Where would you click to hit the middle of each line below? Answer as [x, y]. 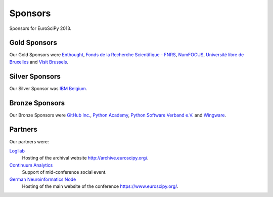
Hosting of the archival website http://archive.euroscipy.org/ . [85, 158]
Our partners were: [29, 141]
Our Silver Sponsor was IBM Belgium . [48, 88]
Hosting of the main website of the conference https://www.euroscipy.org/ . [100, 186]
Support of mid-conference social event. [64, 172]
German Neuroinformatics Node [43, 179]
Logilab [17, 151]
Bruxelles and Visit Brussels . [39, 62]
